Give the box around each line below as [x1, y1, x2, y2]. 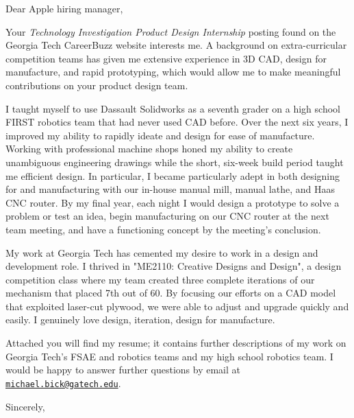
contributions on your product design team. [5, 78, 188, 92]
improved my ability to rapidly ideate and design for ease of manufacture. [5, 128, 315, 142]
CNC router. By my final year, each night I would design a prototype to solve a [5, 195, 340, 209]
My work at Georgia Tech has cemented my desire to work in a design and [5, 245, 318, 259]
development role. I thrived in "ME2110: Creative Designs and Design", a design [5, 259, 342, 273]
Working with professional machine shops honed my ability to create [5, 141, 293, 156]
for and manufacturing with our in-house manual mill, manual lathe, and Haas [5, 182, 335, 196]
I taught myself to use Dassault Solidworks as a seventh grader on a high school [5, 101, 340, 115]
